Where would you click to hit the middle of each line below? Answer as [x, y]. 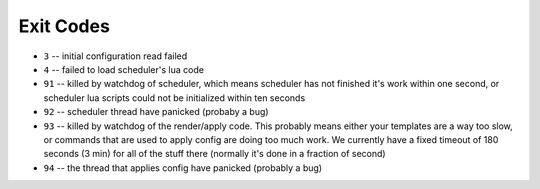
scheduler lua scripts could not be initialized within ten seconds [174, 97]
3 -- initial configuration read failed [115, 56]
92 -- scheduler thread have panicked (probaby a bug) [156, 112]
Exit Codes [64, 26]
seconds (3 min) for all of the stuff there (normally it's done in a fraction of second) [214, 154]
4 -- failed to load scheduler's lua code [124, 69]
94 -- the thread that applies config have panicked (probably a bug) [183, 167]
